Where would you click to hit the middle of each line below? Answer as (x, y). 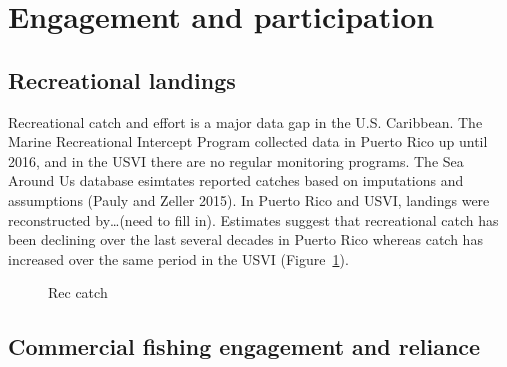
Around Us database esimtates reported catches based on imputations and (236, 180)
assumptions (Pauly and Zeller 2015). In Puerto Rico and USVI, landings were (249, 199)
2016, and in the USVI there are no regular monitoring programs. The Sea (236, 160)
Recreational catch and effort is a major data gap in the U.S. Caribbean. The (245, 121)
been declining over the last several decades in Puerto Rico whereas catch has (245, 239)
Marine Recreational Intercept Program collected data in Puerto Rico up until (248, 141)
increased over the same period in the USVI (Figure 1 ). (178, 258)
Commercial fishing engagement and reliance (244, 346)
